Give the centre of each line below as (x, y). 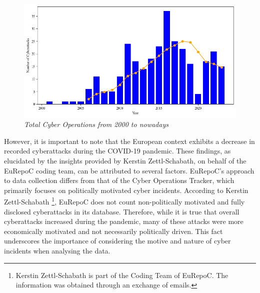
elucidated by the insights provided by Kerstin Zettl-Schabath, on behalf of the (125, 161)
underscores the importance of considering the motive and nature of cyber (117, 241)
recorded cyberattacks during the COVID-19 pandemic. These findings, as (117, 151)
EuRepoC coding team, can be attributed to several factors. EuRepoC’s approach (129, 170)
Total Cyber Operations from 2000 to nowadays (96, 124)
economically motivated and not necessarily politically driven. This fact (113, 231)
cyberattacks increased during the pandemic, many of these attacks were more (124, 221)
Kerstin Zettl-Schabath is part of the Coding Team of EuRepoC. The (122, 275)
